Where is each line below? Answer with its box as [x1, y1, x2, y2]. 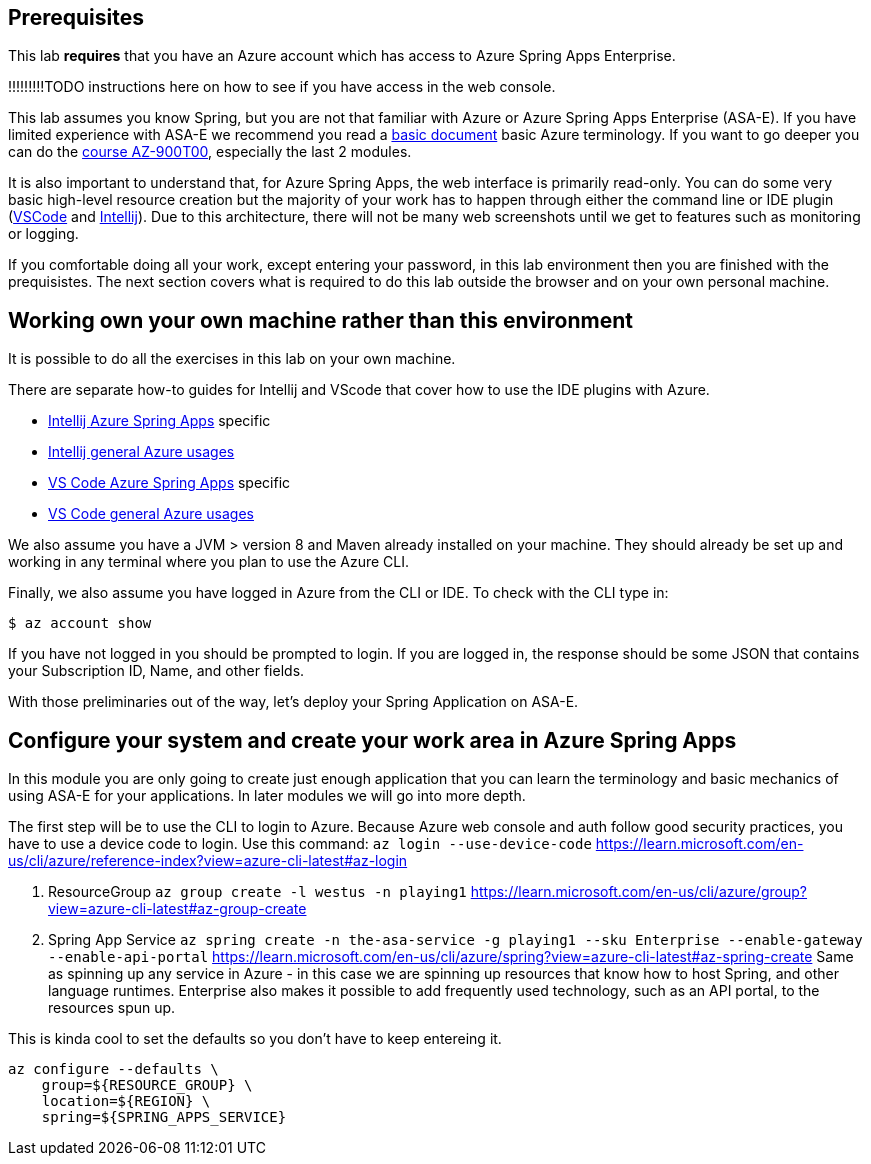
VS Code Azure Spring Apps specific [48, 474, 291, 492]
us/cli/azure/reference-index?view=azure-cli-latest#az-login [8, 852, 408, 870]
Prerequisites [8, 5, 144, 30]
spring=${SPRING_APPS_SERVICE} [41, 1109, 287, 1126]
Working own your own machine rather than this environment [8, 307, 633, 333]
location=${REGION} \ [41, 1093, 211, 1110]
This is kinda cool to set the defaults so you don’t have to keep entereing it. [8, 1030, 502, 1048]
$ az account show [8, 615, 152, 632]
